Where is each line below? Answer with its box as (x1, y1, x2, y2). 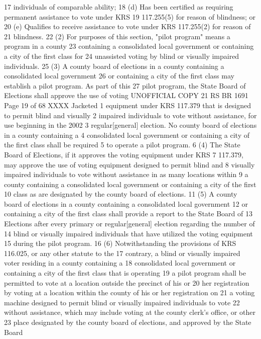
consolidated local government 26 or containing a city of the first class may (4, 70, 234, 81)
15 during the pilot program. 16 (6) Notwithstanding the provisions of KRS (4, 238, 236, 248)
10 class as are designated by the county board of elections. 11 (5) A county (4, 189, 237, 199)
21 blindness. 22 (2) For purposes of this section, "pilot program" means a (4, 31, 230, 41)
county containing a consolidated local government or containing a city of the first (4, 179, 256, 189)
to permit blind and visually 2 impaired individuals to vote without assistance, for (4, 110, 257, 120)
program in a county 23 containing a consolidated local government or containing (4, 41, 254, 51)
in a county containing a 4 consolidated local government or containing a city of (4, 129, 249, 140)
